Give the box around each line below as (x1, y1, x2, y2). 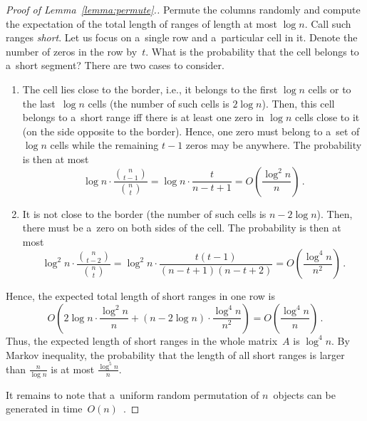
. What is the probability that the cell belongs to (145, 43, 359, 58)
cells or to (308, 81, 351, 96)
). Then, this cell (262, 95, 335, 110)
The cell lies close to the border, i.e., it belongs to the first (22, 81, 278, 96)
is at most (51, 361, 95, 376)
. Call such (304, 16, 351, 31)
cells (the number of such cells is (88, 95, 229, 110)
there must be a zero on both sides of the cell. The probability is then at (22, 220, 341, 235)
